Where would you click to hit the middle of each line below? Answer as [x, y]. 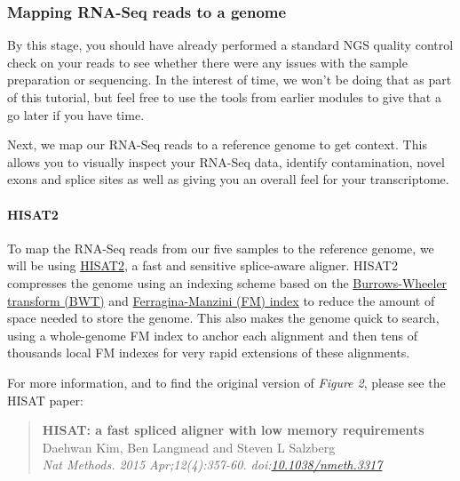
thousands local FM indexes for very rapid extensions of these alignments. [209, 353]
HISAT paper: [46, 400]
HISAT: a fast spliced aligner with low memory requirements [233, 430]
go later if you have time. [76, 114]
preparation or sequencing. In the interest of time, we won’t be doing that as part [230, 80]
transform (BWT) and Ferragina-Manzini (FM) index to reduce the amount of [221, 300]
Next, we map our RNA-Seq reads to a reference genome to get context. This [217, 144]
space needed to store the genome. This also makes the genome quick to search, [223, 318]
